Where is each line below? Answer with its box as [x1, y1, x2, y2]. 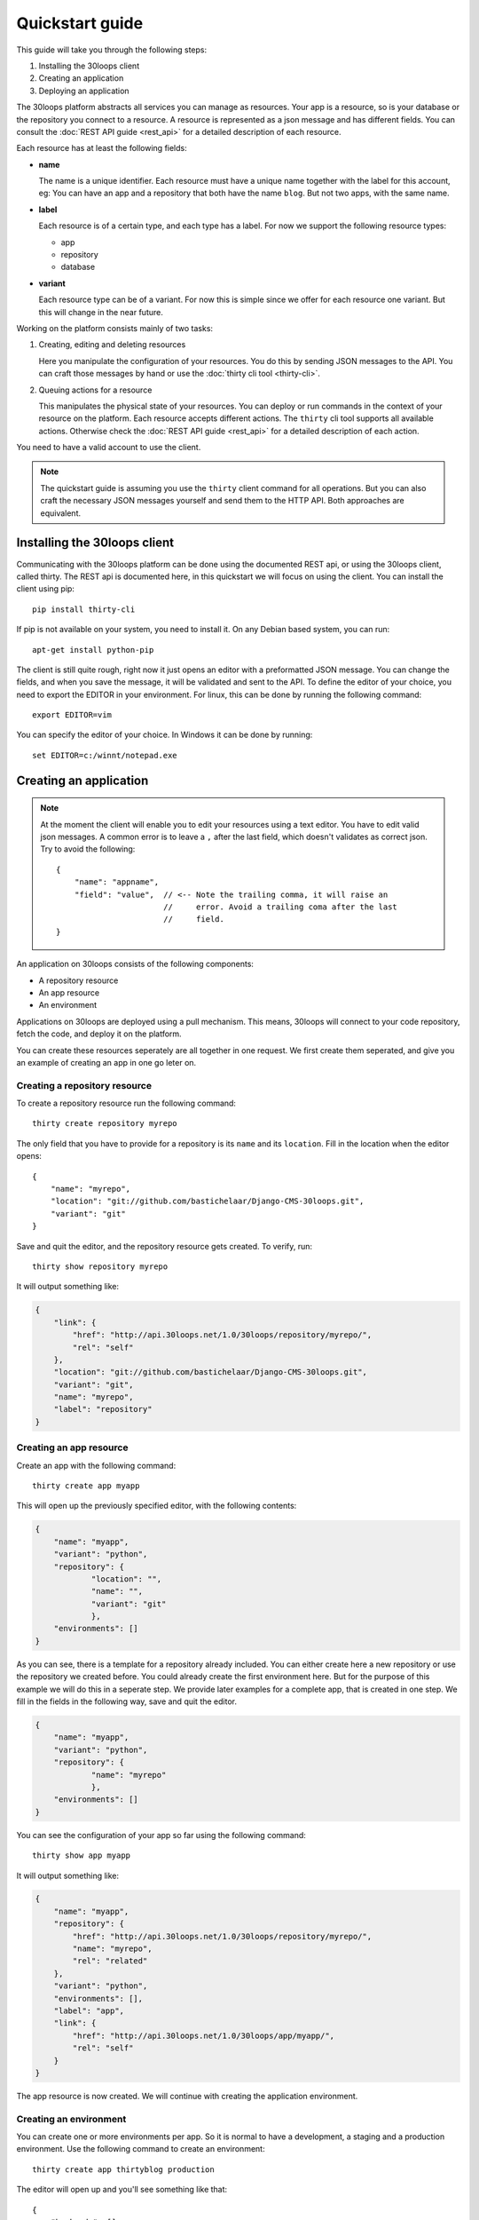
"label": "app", [53, 2006, 124, 2016]
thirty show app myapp [32, 1851, 131, 1860]
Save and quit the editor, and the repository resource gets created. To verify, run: [16, 1241, 313, 1251]
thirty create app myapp [32, 1480, 140, 1491]
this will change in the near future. [38, 306, 163, 317]
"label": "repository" [53, 1404, 153, 1415]
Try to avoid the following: [40, 844, 136, 854]
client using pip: [16, 583, 75, 594]
